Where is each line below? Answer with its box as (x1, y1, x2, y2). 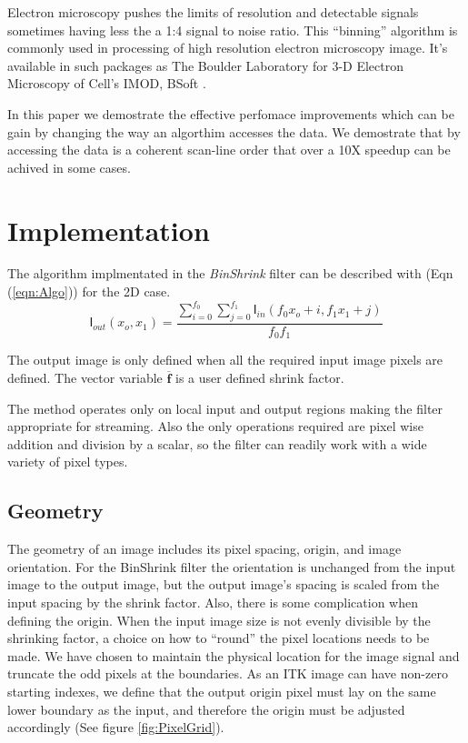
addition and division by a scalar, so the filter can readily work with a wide (7, 434, 427, 453)
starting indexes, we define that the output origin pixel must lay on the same (7, 681, 436, 700)
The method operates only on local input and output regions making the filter (7, 398, 443, 417)
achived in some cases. (7, 157, 131, 176)
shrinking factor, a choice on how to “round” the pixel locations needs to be (7, 628, 430, 648)
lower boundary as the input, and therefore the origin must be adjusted (7, 699, 405, 718)
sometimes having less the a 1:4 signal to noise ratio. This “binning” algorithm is (7, 20, 458, 39)
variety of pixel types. (7, 452, 128, 471)
